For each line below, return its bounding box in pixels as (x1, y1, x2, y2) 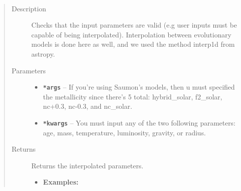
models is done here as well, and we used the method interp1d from (31, 39, 235, 49)
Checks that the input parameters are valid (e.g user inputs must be (31, 20, 237, 30)
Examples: (43, 177, 79, 187)
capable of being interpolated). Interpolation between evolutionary (31, 29, 232, 39)
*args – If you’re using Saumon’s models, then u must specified (43, 82, 235, 92)
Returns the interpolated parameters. (31, 160, 144, 170)
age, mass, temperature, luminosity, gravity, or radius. (43, 127, 206, 137)
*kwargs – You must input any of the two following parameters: (43, 118, 236, 127)
